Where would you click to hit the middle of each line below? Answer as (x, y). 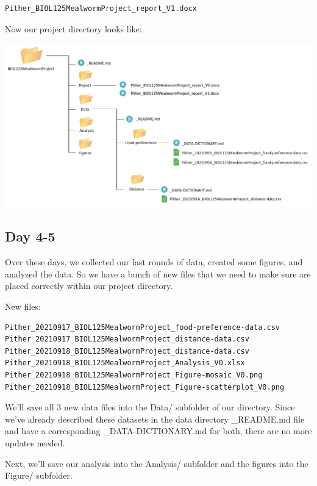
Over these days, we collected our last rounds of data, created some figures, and (154, 262)
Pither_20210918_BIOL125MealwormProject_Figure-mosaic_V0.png (134, 375)
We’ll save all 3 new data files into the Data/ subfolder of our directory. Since (150, 407)
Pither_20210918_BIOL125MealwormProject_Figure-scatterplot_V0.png (145, 387)
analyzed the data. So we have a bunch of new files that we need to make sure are (158, 273)
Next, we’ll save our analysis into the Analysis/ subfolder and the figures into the (157, 463)
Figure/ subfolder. (39, 475)
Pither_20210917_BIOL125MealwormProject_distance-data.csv (127, 339)
